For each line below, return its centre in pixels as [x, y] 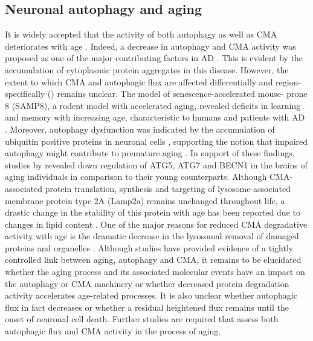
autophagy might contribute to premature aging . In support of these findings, [150, 153]
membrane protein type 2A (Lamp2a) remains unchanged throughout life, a [145, 200]
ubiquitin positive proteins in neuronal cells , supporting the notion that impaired [156, 141]
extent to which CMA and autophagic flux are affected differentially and [139, 81]
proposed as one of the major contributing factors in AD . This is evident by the [154, 58]
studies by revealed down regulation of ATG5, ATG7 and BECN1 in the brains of [156, 164]
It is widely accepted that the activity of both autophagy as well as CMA [141, 34]
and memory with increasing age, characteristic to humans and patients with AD [155, 117]
